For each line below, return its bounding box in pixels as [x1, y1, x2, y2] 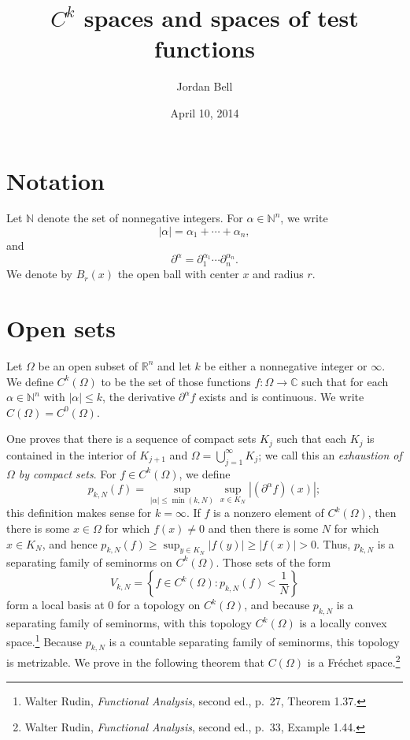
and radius [253, 266, 304, 282]
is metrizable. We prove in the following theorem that [6, 653, 265, 670]
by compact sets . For [18, 465, 116, 482]
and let [157, 357, 191, 374]
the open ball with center [117, 266, 239, 282]
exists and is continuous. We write [199, 389, 364, 405]
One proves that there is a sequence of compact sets [6, 430, 257, 447]
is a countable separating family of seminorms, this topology [109, 633, 400, 649]
